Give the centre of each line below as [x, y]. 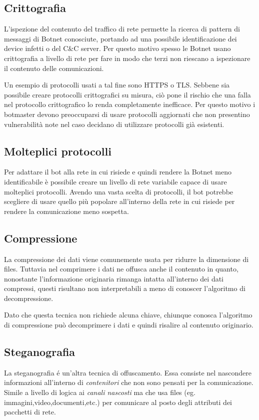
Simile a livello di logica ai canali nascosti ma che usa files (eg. [100, 392]
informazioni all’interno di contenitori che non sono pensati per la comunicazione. [129, 382]
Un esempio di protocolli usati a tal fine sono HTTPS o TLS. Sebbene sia [117, 85]
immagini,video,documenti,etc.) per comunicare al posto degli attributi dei [118, 402]
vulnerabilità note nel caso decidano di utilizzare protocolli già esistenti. [114, 124]
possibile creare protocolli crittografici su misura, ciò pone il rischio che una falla [127, 94]
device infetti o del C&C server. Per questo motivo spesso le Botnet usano [117, 48]
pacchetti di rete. [30, 412]
